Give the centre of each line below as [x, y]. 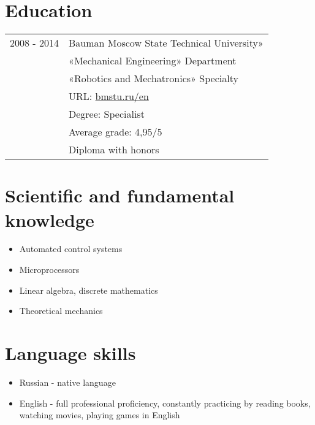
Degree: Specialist [106, 114]
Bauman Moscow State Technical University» [166, 43]
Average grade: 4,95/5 [115, 132]
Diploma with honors [114, 150]
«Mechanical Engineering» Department [152, 61]
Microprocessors [49, 270]
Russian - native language [67, 382]
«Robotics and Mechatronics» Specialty [153, 78]
